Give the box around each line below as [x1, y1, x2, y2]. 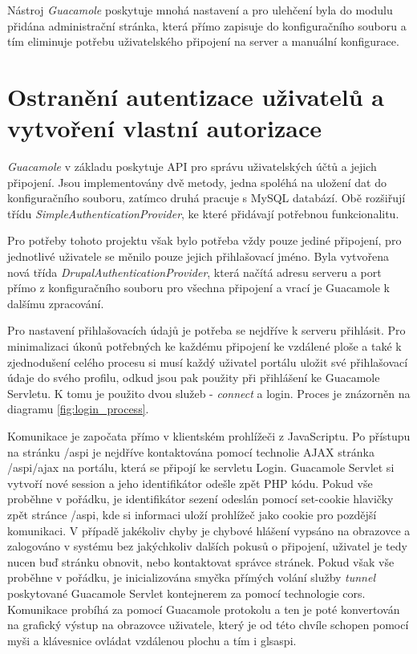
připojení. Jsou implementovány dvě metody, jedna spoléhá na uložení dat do [7, 173, 387, 190]
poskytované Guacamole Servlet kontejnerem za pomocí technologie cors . [7, 584, 366, 601]
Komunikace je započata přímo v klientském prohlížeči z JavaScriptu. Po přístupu [7, 428, 411, 444]
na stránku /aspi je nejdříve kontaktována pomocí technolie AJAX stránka [7, 443, 374, 460]
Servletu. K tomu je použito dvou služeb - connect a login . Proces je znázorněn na [7, 384, 411, 401]
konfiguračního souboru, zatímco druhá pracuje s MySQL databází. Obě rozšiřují [7, 189, 406, 206]
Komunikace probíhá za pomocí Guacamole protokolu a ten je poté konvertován [7, 600, 400, 617]
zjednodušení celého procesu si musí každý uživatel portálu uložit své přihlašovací [7, 353, 408, 370]
